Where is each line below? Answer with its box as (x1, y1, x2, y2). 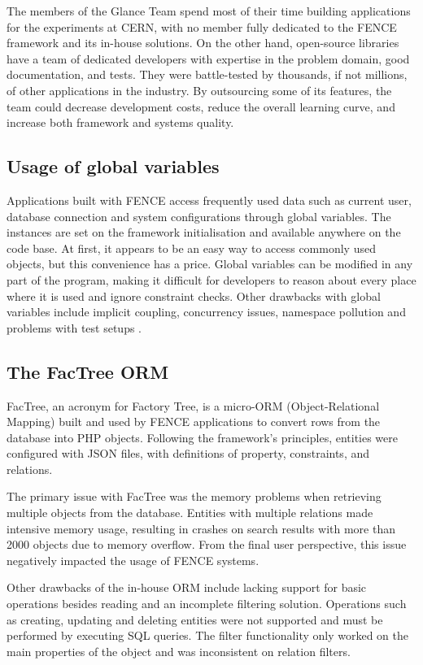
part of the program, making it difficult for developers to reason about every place (7, 271, 416, 288)
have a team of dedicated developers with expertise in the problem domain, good (7, 50, 410, 67)
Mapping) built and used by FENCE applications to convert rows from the (7, 413, 381, 430)
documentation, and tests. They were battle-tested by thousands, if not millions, (7, 66, 408, 83)
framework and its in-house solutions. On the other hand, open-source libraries (7, 34, 399, 51)
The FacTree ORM (7, 359, 169, 384)
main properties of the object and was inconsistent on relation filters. (7, 642, 351, 659)
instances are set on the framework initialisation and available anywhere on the (7, 224, 401, 241)
